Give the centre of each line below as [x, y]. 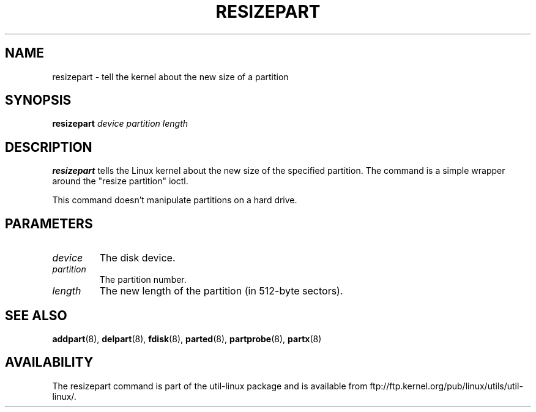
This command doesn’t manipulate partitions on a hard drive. [175, 200]
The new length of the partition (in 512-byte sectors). [221, 291]
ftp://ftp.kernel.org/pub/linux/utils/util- [446, 386]
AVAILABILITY [49, 362]
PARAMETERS [49, 223]
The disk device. [137, 258]
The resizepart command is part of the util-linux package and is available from [210, 386]
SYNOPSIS [38, 100]
